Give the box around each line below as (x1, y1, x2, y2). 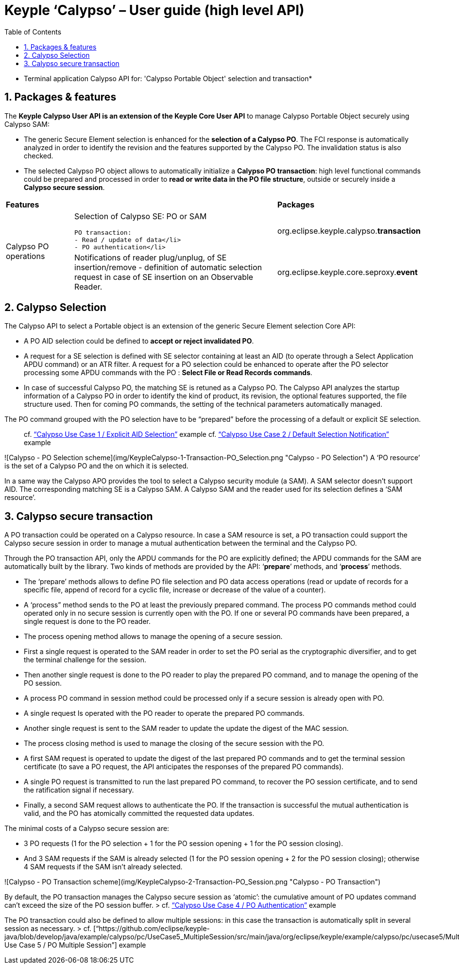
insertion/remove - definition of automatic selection (74, 262, 262, 272)
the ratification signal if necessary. (24, 786, 134, 795)
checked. (24, 151, 53, 160)
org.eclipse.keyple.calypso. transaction (277, 226, 421, 236)
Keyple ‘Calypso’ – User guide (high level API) (4, 2, 305, 18)
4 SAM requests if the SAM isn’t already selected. (24, 863, 183, 871)
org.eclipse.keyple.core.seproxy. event (277, 267, 418, 277)
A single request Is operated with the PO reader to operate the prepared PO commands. (24, 709, 305, 718)
